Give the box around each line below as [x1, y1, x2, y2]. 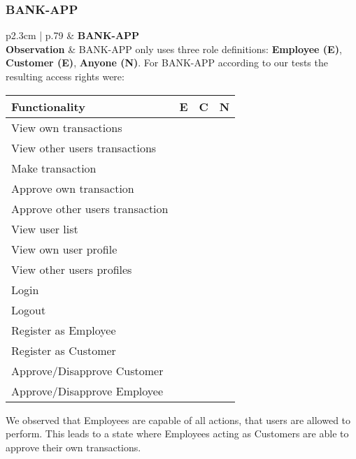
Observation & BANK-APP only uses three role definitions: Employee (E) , [6, 41, 342, 56]
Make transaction [11, 159, 97, 176]
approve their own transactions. [6, 439, 141, 454]
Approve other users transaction [11, 200, 169, 217]
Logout [11, 301, 46, 318]
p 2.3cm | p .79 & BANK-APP [6, 28, 140, 43]
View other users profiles [11, 261, 132, 277]
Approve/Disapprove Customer [11, 362, 164, 379]
